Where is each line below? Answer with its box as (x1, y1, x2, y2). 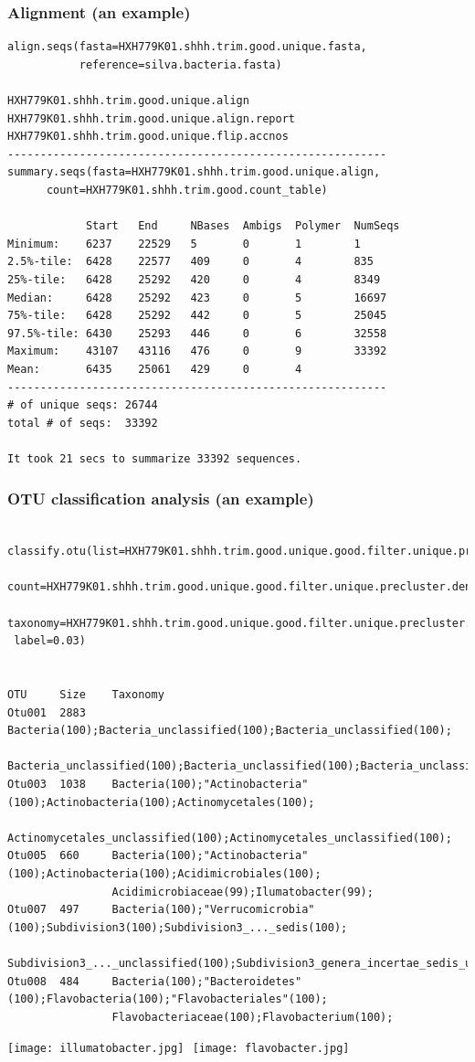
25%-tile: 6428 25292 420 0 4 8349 (7, 272, 381, 286)
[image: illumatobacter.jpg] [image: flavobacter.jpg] (7, 1042, 350, 1056)
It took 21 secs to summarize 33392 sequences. (7, 451, 302, 465)
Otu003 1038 (7, 778, 86, 791)
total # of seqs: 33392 (7, 416, 158, 430)
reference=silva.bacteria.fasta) (79, 58, 282, 71)
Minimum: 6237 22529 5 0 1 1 (7, 237, 361, 250)
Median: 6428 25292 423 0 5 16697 (7, 291, 387, 304)
